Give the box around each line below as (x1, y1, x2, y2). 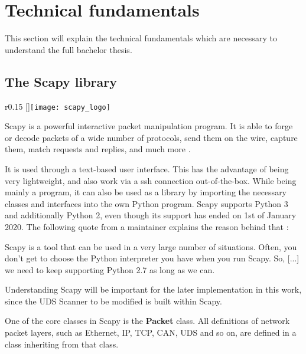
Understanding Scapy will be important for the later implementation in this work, (5, 283, 302, 296)
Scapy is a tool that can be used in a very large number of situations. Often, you (5, 240, 297, 253)
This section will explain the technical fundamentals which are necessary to (5, 32, 277, 44)
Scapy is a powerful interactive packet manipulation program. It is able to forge (5, 120, 293, 132)
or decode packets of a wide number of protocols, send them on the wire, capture (5, 131, 298, 143)
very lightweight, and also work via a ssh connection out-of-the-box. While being (5, 174, 297, 186)
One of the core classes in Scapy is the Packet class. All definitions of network (5, 314, 290, 327)
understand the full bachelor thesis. (5, 43, 132, 55)
